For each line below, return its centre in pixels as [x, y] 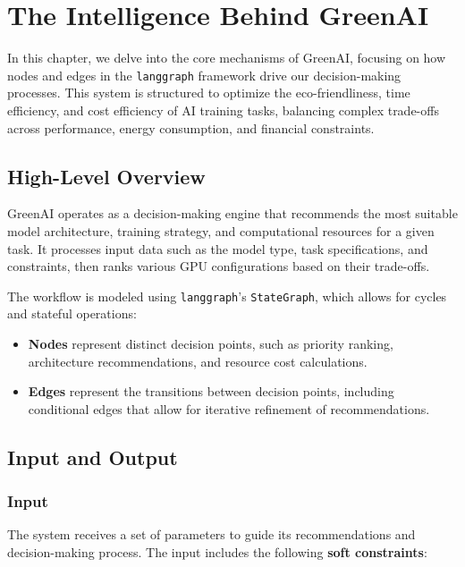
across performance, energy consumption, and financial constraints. [191, 127]
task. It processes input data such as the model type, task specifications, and [218, 248]
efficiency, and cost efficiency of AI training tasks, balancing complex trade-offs [223, 110]
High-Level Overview [106, 176]
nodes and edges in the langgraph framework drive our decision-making [204, 75]
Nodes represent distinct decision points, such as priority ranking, [211, 343]
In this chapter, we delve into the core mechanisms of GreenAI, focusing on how [227, 58]
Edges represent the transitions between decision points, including [211, 391]
